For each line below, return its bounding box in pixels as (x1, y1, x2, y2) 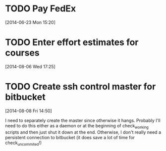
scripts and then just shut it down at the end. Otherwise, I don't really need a (5, 129, 161, 135)
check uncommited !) (5, 140, 42, 147)
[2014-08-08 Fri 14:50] (5, 107, 52, 114)
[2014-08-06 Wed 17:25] (5, 63, 55, 69)
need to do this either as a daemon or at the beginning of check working (5, 122, 149, 130)
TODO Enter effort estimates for (5, 37, 139, 48)
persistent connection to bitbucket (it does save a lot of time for (5, 134, 135, 140)
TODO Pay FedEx (5, 3, 76, 14)
